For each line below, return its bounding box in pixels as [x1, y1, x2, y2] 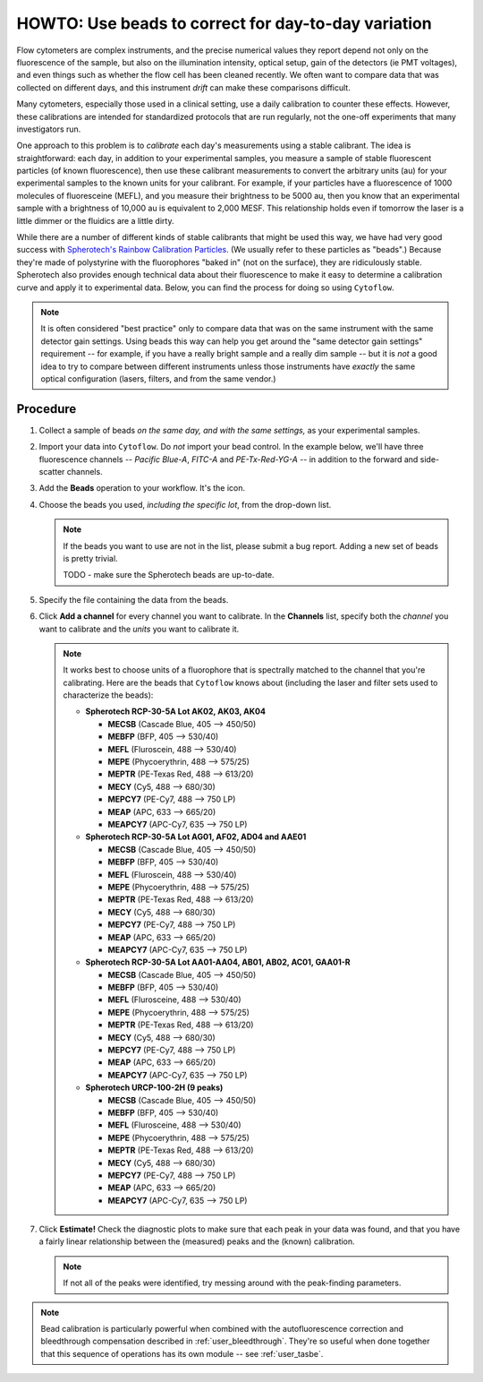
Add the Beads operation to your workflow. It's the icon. [38, 483, 246, 494]
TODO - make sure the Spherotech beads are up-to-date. [63, 570, 275, 580]
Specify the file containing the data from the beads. [38, 594, 229, 605]
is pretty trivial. [63, 553, 118, 563]
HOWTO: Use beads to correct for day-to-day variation [16, 13, 433, 33]
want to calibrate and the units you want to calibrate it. [38, 623, 240, 634]
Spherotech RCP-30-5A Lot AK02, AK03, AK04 [85, 706, 266, 717]
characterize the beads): [63, 690, 154, 700]
